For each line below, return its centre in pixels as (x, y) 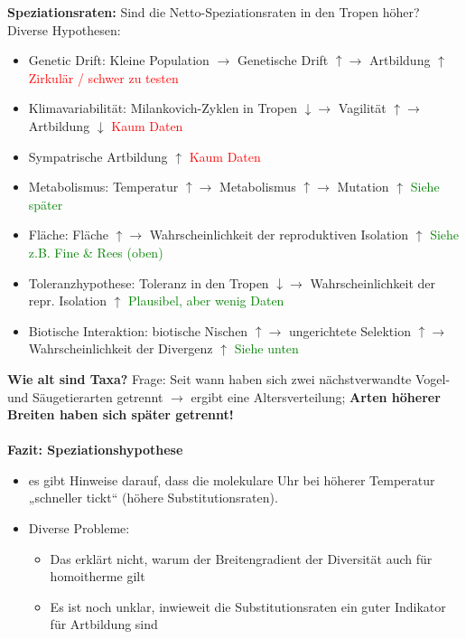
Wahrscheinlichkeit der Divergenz (121, 348)
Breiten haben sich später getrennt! (121, 414)
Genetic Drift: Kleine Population (119, 60)
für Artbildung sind (104, 624)
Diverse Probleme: (79, 528)
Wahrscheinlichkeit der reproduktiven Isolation (279, 235)
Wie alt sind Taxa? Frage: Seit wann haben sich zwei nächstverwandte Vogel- (229, 378)
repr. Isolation (67, 301)
